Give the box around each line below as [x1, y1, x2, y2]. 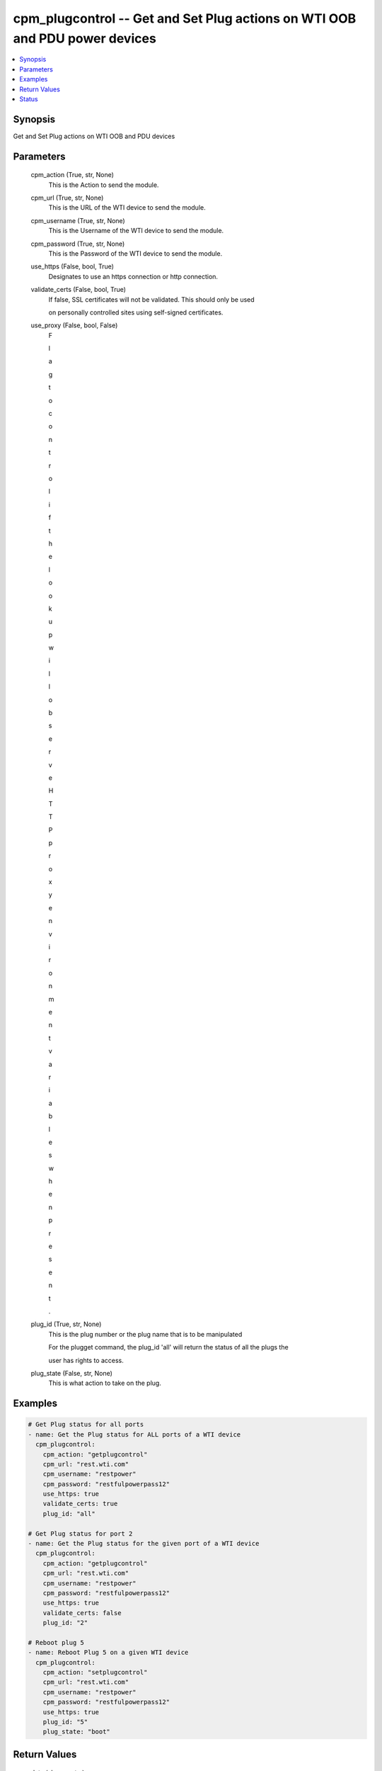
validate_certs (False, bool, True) [30, 285, 127, 294]
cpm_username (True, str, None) [30, 216, 125, 225]
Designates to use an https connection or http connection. [48, 272, 219, 281]
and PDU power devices [13, 30, 157, 46]
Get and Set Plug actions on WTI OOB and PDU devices [13, 132, 175, 140]
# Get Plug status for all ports [28, 1420, 144, 1429]
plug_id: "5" [42, 1718, 88, 1726]
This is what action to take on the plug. [48, 1379, 162, 1388]
